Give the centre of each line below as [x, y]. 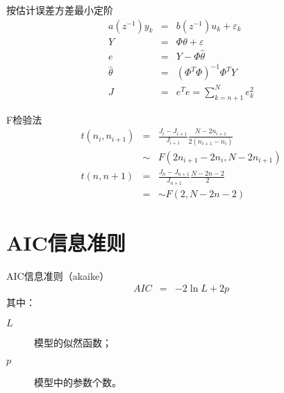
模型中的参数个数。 [78, 382]
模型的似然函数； [73, 343]
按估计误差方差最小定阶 [60, 10]
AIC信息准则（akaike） [58, 275]
